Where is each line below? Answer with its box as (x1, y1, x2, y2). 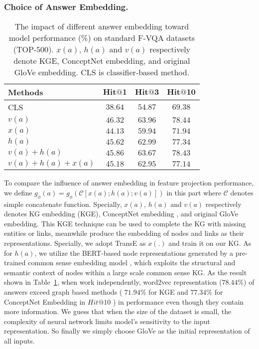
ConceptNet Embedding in (4, 296, 86, 307)
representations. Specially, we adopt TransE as (4, 237, 146, 248)
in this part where (166, 187, 221, 197)
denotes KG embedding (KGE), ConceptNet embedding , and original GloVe (4, 208, 239, 219)
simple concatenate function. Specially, (4, 198, 122, 209)
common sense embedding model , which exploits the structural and (28, 257, 236, 268)
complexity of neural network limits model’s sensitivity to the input (4, 316, 210, 326)
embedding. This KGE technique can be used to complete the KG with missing (4, 218, 246, 228)
